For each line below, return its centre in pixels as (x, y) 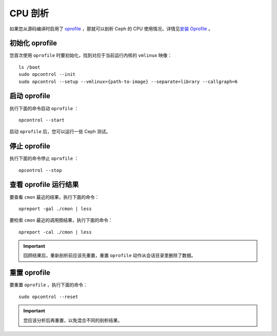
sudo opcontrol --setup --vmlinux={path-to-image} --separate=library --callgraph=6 (128, 81)
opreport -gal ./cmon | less (55, 208)
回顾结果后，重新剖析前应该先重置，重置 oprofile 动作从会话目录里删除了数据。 (110, 256)
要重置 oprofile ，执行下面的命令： (49, 285)
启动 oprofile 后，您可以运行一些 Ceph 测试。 (60, 132)
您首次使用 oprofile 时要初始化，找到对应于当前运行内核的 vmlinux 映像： (91, 55)
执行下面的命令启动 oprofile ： (44, 108)
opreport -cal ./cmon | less (55, 232)
